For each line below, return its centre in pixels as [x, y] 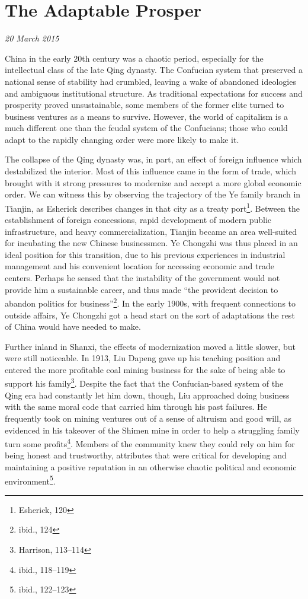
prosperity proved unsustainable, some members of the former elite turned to [145, 105]
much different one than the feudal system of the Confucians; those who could [146, 128]
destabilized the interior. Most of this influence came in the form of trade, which [150, 171]
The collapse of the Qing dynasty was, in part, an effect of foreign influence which [153, 159]
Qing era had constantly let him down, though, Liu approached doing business [147, 395]
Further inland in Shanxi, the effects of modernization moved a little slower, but [150, 346]
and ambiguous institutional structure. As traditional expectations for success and [154, 93]
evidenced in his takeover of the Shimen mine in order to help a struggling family [152, 430]
